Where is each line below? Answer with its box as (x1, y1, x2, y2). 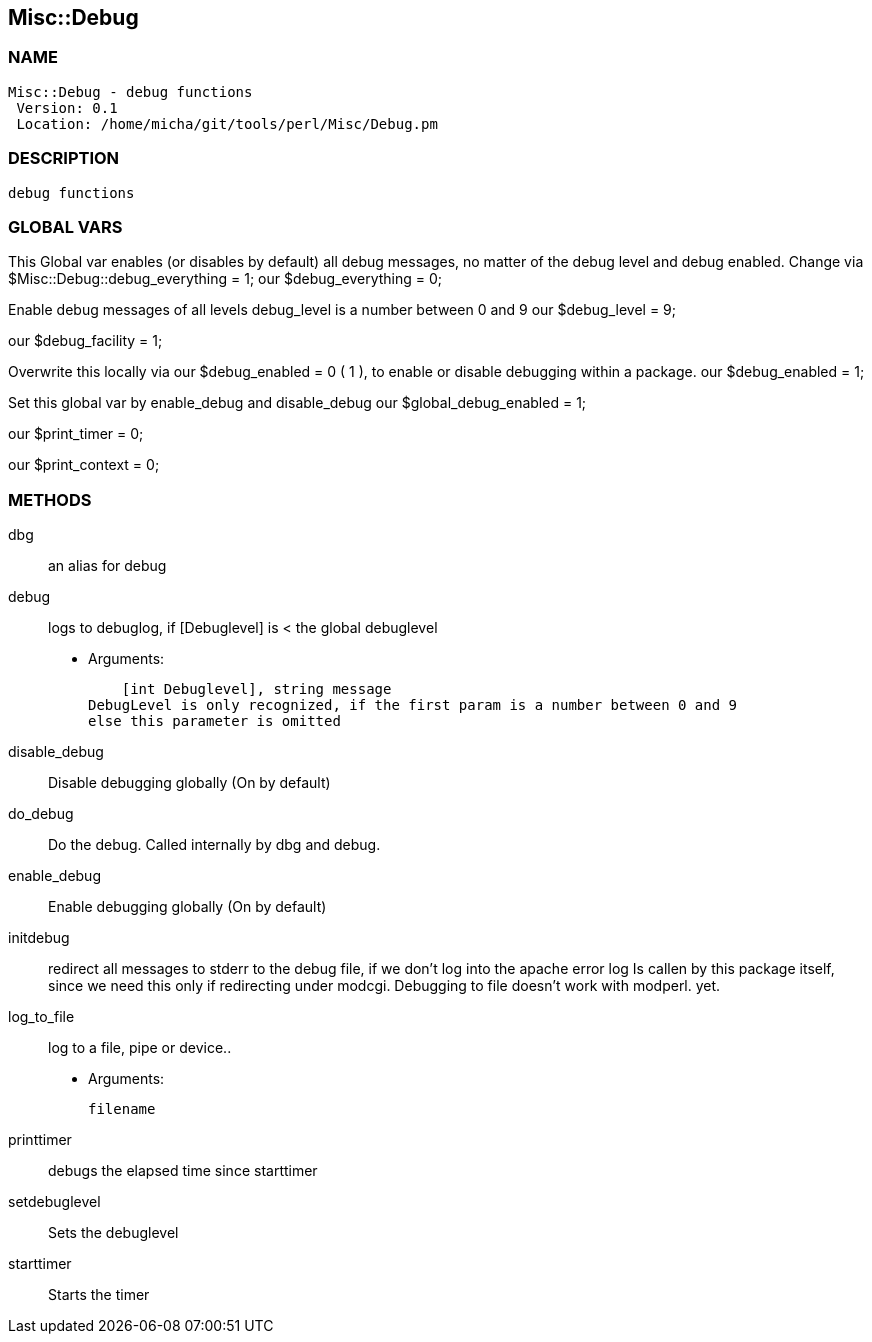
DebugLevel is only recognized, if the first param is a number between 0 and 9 (88, 697, 738, 714)
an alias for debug (48, 557, 167, 575)
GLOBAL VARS (8, 216, 123, 237)
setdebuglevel (8, 1193, 101, 1211)
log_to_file (8, 1008, 75, 1026)
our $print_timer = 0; (8, 425, 144, 443)
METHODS (8, 489, 92, 510)
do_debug (8, 805, 74, 823)
